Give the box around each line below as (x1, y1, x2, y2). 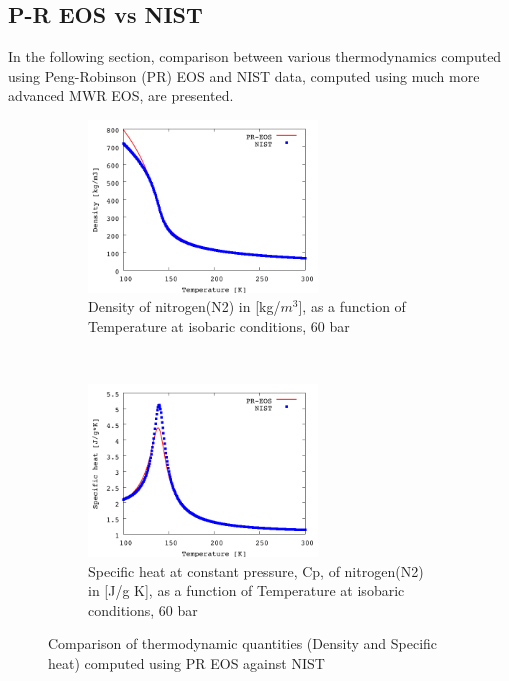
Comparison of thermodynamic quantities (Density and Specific (48, 633, 438, 654)
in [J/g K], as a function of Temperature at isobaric (88, 580, 405, 601)
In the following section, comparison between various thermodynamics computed (8, 46, 502, 67)
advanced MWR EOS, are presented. (8, 85, 234, 106)
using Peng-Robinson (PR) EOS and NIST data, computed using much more (8, 65, 480, 86)
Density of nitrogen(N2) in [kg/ (88, 296, 281, 317)
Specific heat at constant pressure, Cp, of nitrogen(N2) (88, 560, 424, 581)
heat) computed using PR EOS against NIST (48, 652, 325, 673)
